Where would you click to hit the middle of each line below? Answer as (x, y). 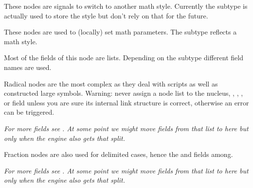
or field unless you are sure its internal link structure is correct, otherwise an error (126, 102)
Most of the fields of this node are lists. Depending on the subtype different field (124, 58)
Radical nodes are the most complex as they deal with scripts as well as (111, 83)
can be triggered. (29, 112)
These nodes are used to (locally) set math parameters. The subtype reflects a (120, 32)
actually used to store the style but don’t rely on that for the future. (106, 15)
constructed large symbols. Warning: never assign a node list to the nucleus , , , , (124, 93)
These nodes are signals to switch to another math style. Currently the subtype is (126, 6)
